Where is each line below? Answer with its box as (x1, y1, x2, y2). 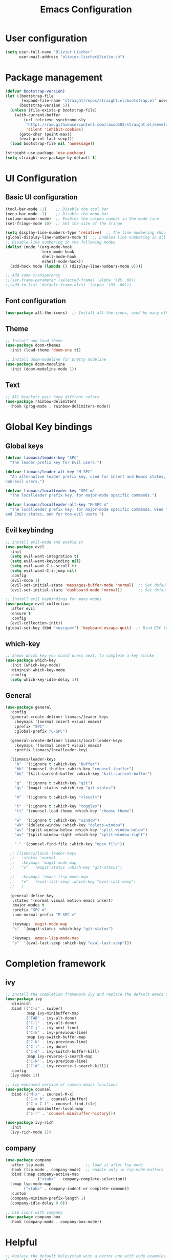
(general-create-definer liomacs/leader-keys (10, 714, 109, 720)
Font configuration (5, 297, 66, 305)
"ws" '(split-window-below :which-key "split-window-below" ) (14, 827, 147, 832)
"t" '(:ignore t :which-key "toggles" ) (14, 804, 102, 809)
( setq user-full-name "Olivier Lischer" (5, 49, 93, 54)
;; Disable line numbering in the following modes (5, 240, 116, 245)
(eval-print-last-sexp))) (18, 136, 74, 142)
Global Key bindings (5, 421, 93, 433)
